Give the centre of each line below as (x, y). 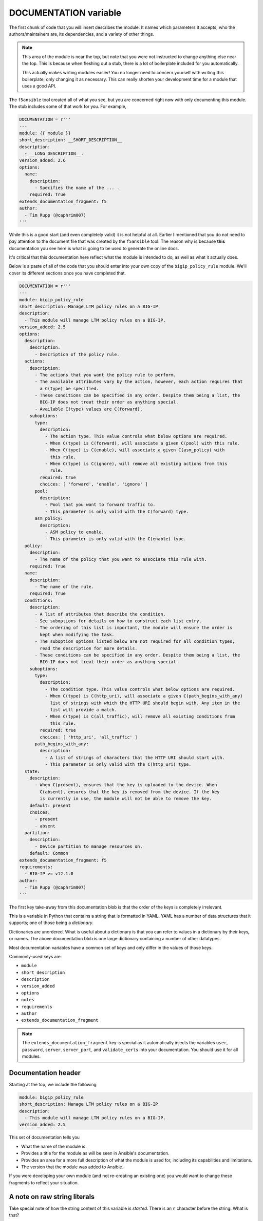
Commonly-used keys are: (35, 956)
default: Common (49, 853)
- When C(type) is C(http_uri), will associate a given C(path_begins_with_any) (144, 696)
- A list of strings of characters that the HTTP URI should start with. (135, 758)
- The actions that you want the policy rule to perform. (105, 375)
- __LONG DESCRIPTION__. (54, 154)
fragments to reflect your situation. (44, 1182)
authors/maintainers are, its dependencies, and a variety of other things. (82, 34)
